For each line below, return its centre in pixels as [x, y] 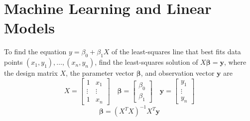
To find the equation [35, 52]
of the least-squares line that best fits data [176, 52]
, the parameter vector [100, 73]
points [13, 62]
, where [235, 62]
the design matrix [31, 73]
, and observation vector [178, 73]
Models [29, 28]
